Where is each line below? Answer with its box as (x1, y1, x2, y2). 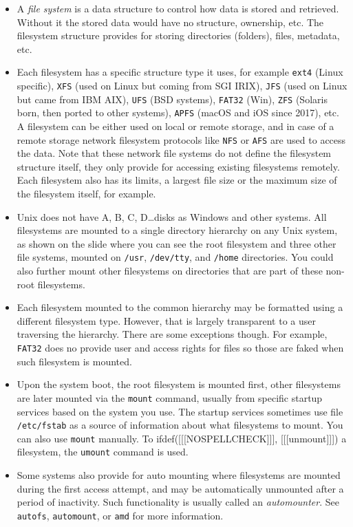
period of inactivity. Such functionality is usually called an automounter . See (17, 495, 339, 509)
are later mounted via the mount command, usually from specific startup (17, 390, 323, 405)
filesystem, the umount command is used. (17, 444, 189, 459)
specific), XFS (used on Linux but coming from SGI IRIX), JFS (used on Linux (17, 78, 347, 93)
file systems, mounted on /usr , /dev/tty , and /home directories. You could (17, 250, 334, 264)
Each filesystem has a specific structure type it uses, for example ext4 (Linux (17, 65, 343, 79)
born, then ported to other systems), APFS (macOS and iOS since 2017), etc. (17, 105, 339, 120)
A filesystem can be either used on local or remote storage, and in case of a (17, 119, 334, 133)
